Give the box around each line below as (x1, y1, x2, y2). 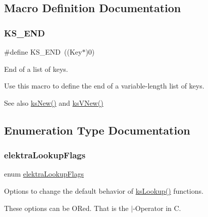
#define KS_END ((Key (4, 47, 82, 57)
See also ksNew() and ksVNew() (4, 97, 103, 108)
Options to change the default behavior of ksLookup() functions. (4, 185, 203, 196)
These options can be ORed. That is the (4, 202, 129, 213)
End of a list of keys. (4, 63, 68, 74)
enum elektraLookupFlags (4, 168, 84, 179)
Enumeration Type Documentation (4, 122, 190, 138)
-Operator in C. (133, 202, 181, 213)
